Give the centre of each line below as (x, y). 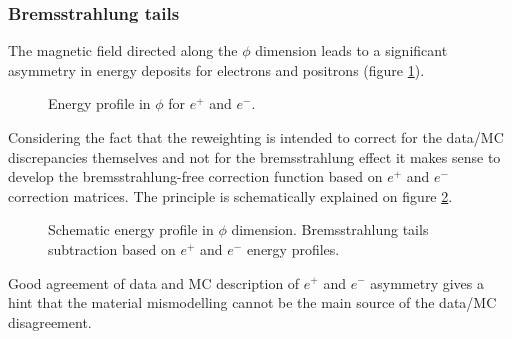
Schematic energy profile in (131, 229)
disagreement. (50, 321)
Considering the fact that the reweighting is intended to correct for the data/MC (256, 137)
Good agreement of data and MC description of (154, 282)
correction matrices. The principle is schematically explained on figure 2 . (230, 195)
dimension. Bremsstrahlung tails (330, 229)
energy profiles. (293, 248)
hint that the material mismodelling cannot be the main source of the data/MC (252, 302)
